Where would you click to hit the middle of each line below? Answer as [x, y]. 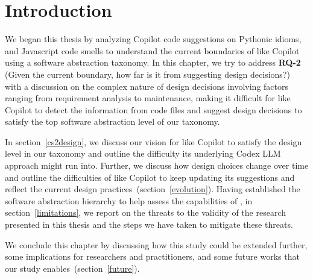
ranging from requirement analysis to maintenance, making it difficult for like [148, 98]
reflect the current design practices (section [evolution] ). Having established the [153, 189]
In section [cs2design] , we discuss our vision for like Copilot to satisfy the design [153, 141]
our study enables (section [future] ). [72, 268]
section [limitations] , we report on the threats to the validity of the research [146, 212]
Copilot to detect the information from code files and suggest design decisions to [153, 109]
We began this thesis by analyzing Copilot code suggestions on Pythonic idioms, [153, 39]
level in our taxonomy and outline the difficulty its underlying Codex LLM [143, 153]
